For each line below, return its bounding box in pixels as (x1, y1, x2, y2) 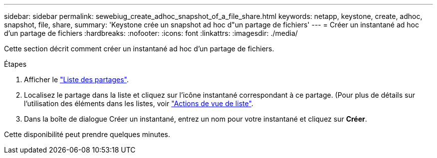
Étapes (4, 60, 27, 68)
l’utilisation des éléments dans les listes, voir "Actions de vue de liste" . (24, 99, 253, 108)
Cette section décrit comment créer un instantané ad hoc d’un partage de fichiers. (4, 44, 274, 53)
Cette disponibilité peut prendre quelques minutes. (4, 130, 171, 139)
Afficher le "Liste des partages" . (24, 75, 129, 84)
